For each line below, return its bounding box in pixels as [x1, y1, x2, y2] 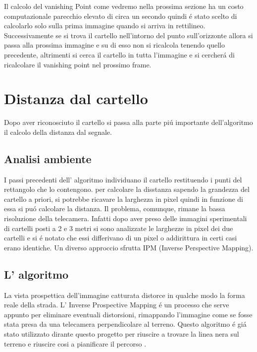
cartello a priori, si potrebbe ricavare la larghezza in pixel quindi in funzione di [4, 193, 244, 204]
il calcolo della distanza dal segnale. [4, 126, 112, 137]
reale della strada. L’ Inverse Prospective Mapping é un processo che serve [4, 299, 229, 310]
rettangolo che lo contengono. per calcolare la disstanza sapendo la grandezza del [4, 184, 250, 194]
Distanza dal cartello [4, 88, 148, 109]
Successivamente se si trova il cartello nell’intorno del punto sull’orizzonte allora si [4, 30, 253, 40]
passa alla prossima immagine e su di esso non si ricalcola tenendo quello [4, 40, 225, 50]
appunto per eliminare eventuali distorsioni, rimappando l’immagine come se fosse [4, 309, 253, 319]
